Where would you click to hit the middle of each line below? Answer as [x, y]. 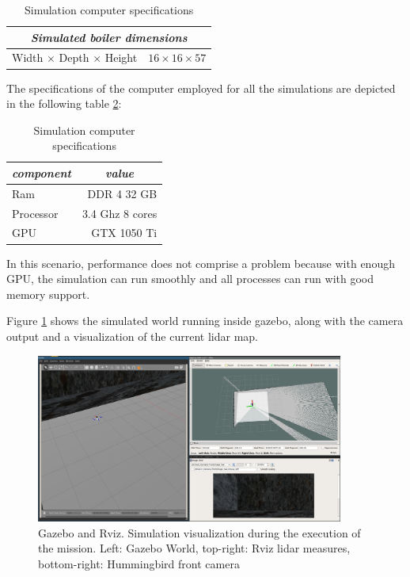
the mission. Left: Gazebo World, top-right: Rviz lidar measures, [194, 548]
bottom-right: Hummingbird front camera [139, 564]
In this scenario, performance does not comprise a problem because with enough [201, 263]
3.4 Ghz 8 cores [120, 213]
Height [121, 57]
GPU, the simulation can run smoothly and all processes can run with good [190, 279]
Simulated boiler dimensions [109, 37]
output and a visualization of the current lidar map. [132, 336]
